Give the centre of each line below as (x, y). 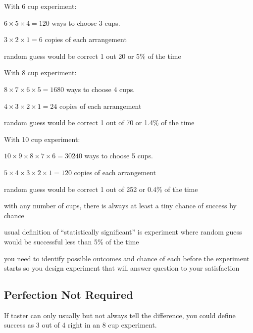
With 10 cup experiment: (42, 139)
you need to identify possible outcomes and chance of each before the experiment (127, 258)
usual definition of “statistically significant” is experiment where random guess (123, 232)
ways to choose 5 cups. (119, 156)
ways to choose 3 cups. (86, 23)
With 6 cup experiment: (40, 6)
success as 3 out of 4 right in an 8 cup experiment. (80, 325)
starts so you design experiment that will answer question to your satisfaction (122, 268)
